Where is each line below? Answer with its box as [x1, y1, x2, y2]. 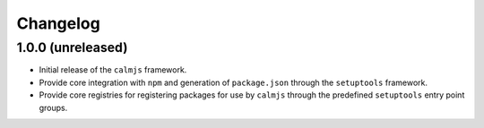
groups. [39, 102, 68, 113]
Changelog [16, 13, 100, 33]
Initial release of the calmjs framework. [39, 64, 187, 75]
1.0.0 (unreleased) [16, 39, 128, 55]
